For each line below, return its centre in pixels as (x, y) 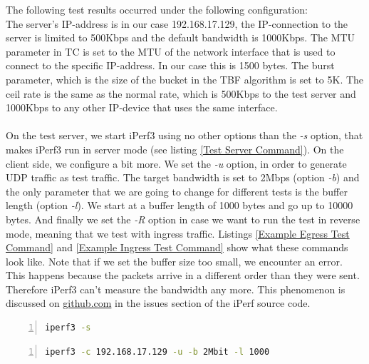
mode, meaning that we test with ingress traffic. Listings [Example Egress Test (178, 233)
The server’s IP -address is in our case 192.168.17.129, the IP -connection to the (177, 23)
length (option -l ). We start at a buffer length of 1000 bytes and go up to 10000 (180, 205)
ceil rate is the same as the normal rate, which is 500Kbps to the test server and (181, 93)
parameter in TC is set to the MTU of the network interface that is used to (171, 51)
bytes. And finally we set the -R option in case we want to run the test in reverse (183, 219)
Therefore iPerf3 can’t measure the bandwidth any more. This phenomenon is (176, 289)
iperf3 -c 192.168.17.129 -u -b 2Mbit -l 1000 (157, 352)
